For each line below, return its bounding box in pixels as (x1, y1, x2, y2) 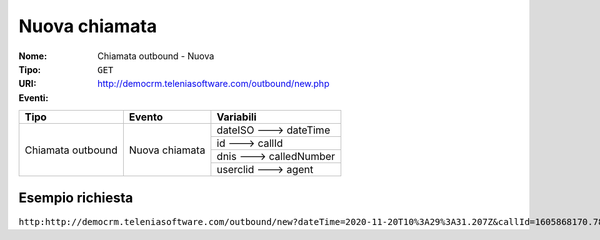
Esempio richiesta (18, 189, 134, 206)
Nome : (18, 50, 48, 62)
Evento (128, 110, 164, 124)
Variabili (216, 110, 257, 124)
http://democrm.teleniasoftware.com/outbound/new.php (97, 78, 330, 90)
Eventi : (18, 91, 49, 104)
